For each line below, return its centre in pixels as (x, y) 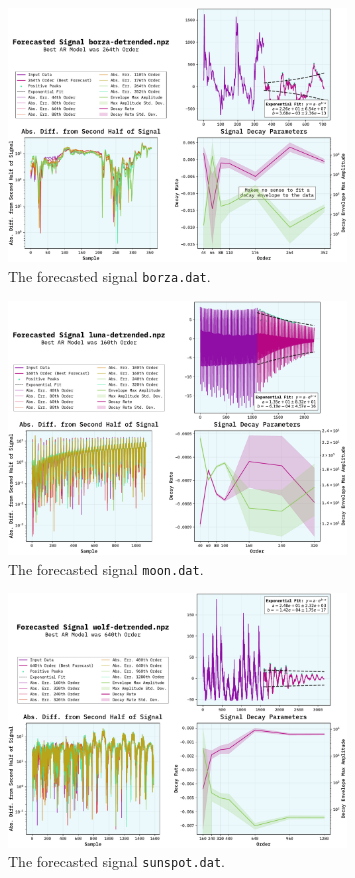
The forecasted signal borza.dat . (109, 275)
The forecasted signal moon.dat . (106, 568)
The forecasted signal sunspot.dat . (116, 861)
